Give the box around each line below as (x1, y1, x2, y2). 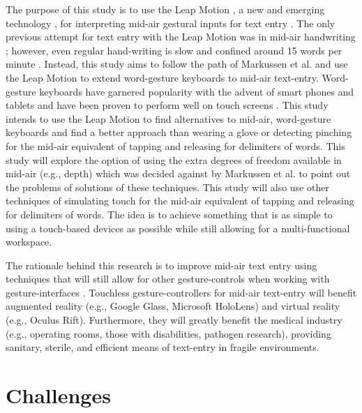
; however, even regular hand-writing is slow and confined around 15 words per (6, 43, 342, 57)
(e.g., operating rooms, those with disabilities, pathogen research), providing (6, 326, 331, 340)
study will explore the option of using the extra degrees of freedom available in (6, 152, 342, 167)
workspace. (6, 234, 52, 249)
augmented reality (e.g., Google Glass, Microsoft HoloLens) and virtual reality (6, 299, 340, 313)
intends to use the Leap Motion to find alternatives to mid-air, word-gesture (6, 111, 331, 126)
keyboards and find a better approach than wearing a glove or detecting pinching (6, 125, 352, 140)
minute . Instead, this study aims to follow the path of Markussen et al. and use (6, 57, 348, 71)
